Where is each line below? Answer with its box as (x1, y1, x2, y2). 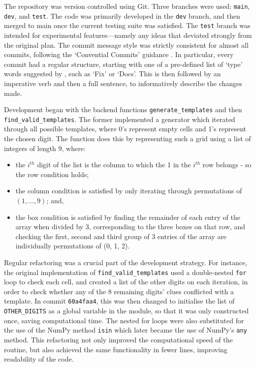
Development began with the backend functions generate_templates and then (4, 104, 242, 115)
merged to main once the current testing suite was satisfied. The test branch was (4, 20, 251, 31)
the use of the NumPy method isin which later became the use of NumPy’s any (4, 325, 247, 335)
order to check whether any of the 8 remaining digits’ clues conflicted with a (4, 286, 234, 296)
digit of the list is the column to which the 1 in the (37, 159, 191, 170)
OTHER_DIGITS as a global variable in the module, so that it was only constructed (4, 306, 249, 316)
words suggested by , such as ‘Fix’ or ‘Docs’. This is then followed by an (4, 68, 221, 79)
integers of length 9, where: (4, 143, 86, 153)
